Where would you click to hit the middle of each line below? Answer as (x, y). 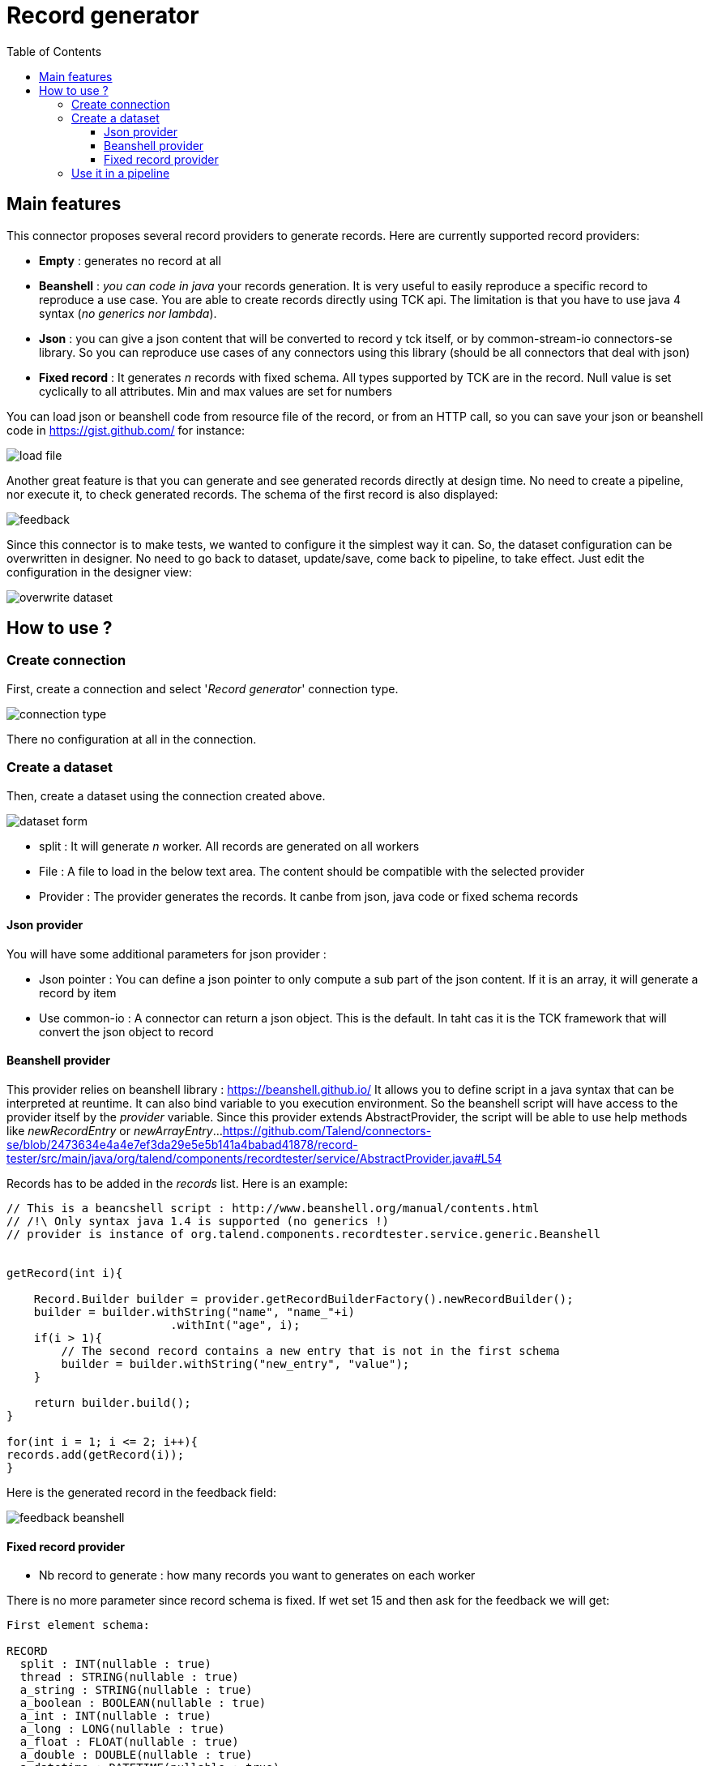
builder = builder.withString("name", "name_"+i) (194, 1312)
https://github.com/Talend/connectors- (327, 1131)
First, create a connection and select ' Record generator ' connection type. (203, 688)
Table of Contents (54, 51)
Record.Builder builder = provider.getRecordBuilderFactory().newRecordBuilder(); (303, 1299)
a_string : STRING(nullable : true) (136, 1690)
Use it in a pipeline (121, 173)
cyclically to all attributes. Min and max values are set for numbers (216, 391)
